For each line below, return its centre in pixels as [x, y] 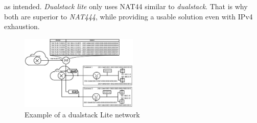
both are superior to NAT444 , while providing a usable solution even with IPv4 [128, 16]
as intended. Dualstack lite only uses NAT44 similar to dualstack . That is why [126, 6]
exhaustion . [22, 26]
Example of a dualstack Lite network [82, 114]
